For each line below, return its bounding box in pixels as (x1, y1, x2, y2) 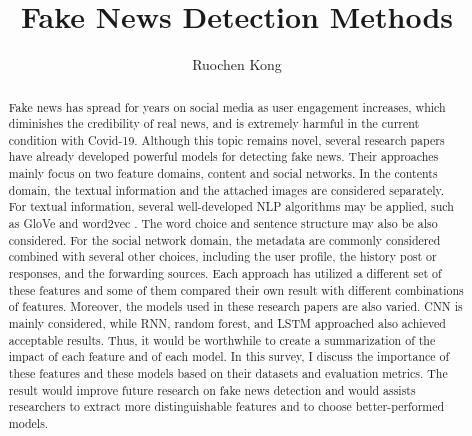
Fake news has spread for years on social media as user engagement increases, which (8, 98, 446, 115)
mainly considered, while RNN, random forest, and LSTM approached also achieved (8, 315, 446, 332)
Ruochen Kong (192, 54, 282, 75)
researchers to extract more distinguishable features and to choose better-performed (8, 398, 445, 415)
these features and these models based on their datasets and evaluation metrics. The (8, 365, 448, 382)
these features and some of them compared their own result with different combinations (8, 281, 464, 298)
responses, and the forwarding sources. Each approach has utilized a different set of (8, 265, 442, 282)
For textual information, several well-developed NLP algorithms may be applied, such (8, 198, 454, 215)
